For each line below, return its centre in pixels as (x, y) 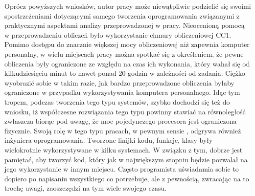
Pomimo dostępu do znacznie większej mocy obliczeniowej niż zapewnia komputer (127, 44)
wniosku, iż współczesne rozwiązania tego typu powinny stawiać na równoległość (125, 111)
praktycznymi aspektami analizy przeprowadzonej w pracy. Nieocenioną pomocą (125, 25)
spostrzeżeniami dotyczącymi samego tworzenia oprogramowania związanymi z (122, 15)
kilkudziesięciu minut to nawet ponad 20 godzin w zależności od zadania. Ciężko (125, 73)
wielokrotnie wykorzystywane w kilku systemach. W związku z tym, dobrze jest (124, 149)
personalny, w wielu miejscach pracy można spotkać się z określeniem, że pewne (124, 54)
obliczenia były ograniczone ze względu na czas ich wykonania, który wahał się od (127, 63)
